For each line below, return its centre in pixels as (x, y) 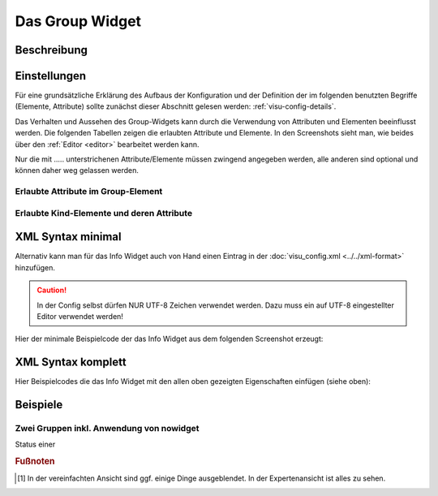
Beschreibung (52, 50)
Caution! (52, 290)
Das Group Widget (78, 21)
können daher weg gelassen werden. (77, 170)
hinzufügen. (35, 267)
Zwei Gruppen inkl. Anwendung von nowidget (107, 429)
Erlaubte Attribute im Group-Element (89, 192)
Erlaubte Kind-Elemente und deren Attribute (104, 213)
